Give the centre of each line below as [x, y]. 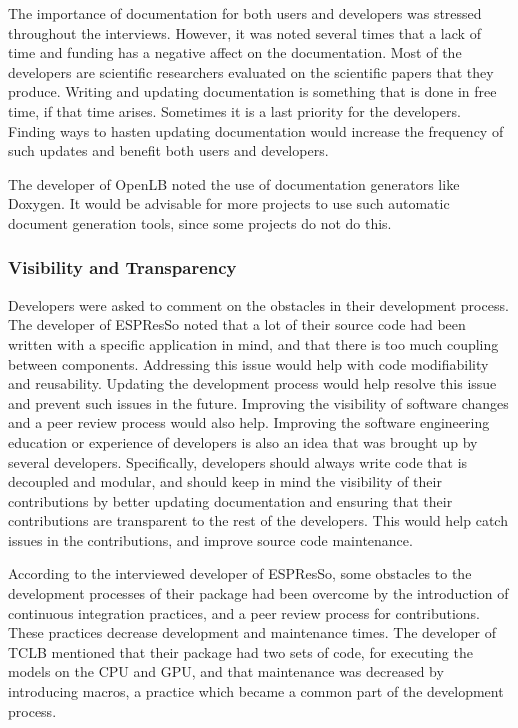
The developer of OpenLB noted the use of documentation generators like [234, 183]
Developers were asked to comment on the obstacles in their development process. [258, 304]
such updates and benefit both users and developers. [168, 150]
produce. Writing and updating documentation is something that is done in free [252, 91]
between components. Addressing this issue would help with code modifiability [248, 363]
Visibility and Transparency [122, 267]
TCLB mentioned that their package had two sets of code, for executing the [240, 651]
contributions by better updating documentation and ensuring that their [230, 500]
